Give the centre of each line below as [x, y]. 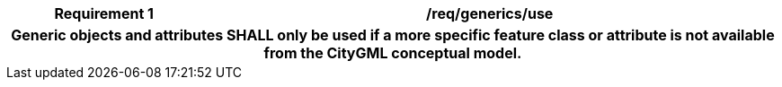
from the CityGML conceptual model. [393, 53]
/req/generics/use [490, 13]
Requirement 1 [104, 13]
